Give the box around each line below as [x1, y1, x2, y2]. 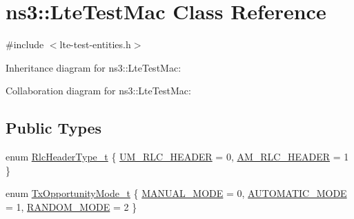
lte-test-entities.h [59, 37, 131, 52]
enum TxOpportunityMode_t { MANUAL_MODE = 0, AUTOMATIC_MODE [6, 186, 347, 200]
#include [6, 37, 44, 52]
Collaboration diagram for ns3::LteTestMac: [6, 83, 191, 98]
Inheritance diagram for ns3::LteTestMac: [6, 60, 181, 74]
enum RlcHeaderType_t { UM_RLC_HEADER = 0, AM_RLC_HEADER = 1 [6, 149, 349, 164]
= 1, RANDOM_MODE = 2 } [6, 199, 137, 213]
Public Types [6, 117, 102, 138]
